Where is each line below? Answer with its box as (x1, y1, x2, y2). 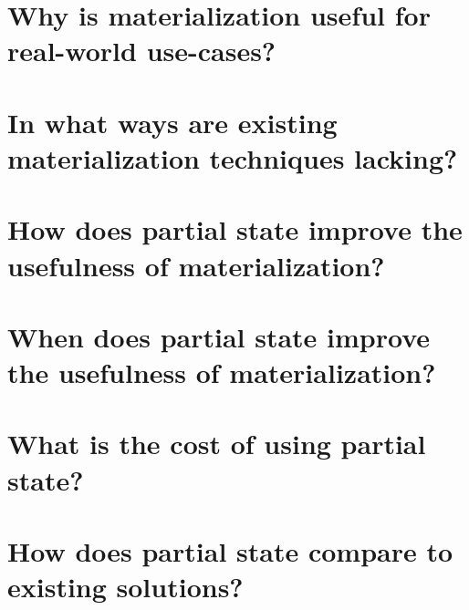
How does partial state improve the (7, 211, 463, 248)
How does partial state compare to (7, 532, 453, 569)
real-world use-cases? (7, 32, 276, 69)
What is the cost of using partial (7, 425, 426, 462)
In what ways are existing (7, 103, 338, 140)
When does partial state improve (7, 317, 431, 355)
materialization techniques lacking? (7, 139, 458, 176)
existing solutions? (7, 568, 244, 605)
